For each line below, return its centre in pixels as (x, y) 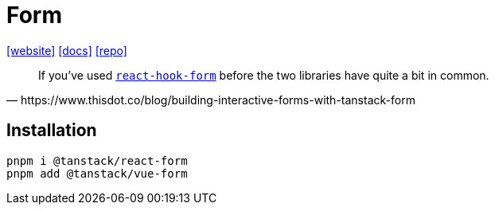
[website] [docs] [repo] (67, 50)
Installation (52, 131)
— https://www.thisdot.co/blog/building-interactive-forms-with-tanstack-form (211, 100)
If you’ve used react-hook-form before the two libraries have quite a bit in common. (264, 75)
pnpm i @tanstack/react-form (97, 160)
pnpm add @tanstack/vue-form (97, 173)
